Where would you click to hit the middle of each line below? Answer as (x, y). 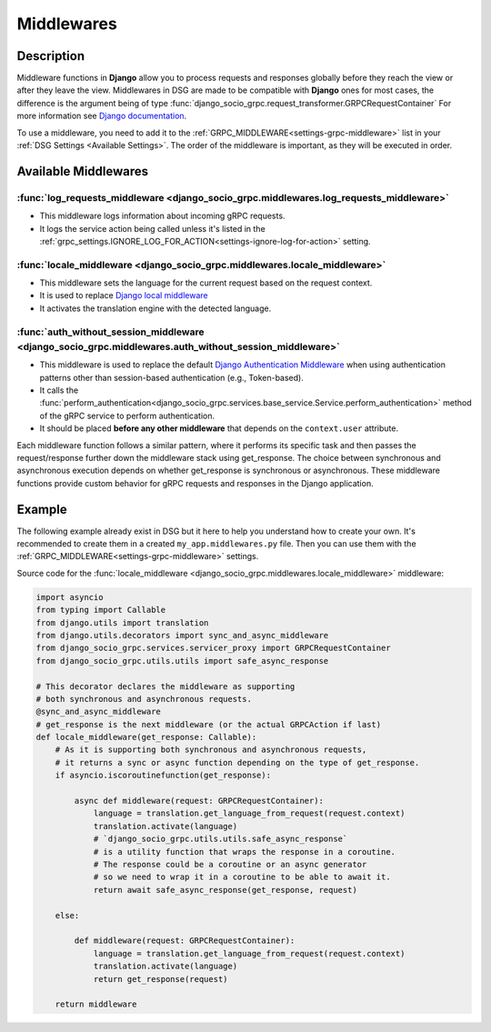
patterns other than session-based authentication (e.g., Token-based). (171, 377)
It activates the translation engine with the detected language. (155, 308)
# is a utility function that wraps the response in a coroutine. (244, 852)
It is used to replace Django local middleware (124, 296)
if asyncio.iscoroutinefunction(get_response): (163, 776)
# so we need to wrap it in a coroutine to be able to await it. (242, 877)
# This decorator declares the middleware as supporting (165, 686)
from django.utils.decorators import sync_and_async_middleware (182, 635)
